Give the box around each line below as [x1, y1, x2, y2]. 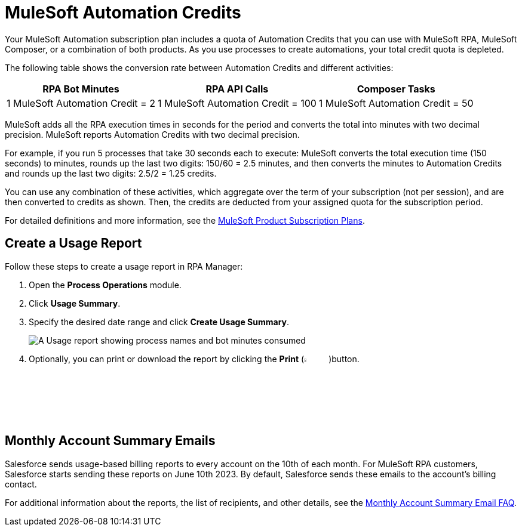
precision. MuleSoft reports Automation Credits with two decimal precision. [5, 129, 300, 140]
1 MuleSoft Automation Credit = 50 [318, 97, 474, 109]
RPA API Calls [205, 82, 269, 95]
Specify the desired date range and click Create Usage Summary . [29, 316, 290, 327]
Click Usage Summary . [29, 298, 121, 308]
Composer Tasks [357, 82, 435, 95]
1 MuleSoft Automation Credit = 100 [157, 97, 317, 109]
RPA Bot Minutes [42, 82, 119, 95]
